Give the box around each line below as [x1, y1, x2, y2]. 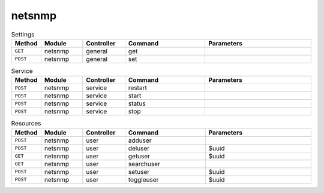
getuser [128, 152, 150, 160]
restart [128, 84, 147, 92]
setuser [128, 167, 150, 176]
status [128, 99, 146, 108]
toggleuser [128, 175, 159, 183]
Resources [11, 120, 41, 128]
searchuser [128, 160, 160, 168]
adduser [128, 136, 152, 145]
